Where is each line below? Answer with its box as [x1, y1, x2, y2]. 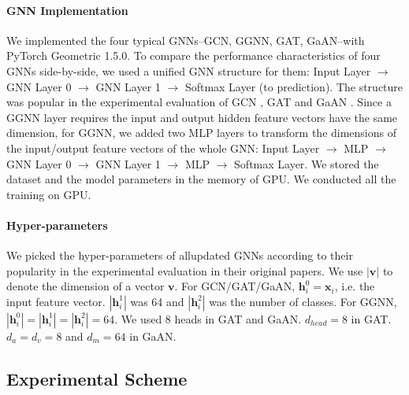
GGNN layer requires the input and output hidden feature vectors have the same [6, 109, 398, 125]
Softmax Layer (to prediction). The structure [184, 78, 403, 94]
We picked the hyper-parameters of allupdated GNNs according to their [6, 247, 353, 264]
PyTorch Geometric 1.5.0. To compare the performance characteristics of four [6, 47, 381, 64]
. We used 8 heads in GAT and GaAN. [114, 310, 302, 327]
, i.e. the [334, 278, 375, 294]
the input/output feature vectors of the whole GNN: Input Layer [6, 139, 320, 156]
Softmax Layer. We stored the [234, 155, 379, 172]
